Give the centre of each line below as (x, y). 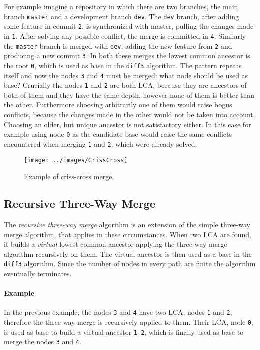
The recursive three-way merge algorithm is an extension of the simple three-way (127, 224)
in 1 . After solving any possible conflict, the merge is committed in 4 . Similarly (125, 35)
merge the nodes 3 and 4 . (43, 342)
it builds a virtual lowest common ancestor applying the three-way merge (116, 244)
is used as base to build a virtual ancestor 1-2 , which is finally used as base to (124, 332)
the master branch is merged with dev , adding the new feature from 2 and (118, 45)
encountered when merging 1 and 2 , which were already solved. (101, 144)
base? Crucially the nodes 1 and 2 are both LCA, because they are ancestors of (125, 85)
